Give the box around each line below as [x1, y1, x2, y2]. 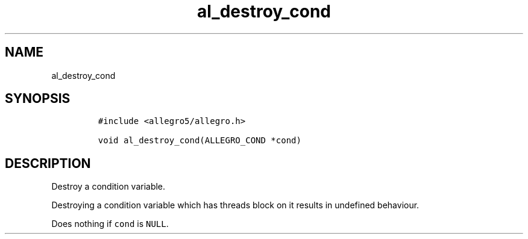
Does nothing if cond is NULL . [51, 219, 169, 229]
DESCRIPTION [5, 155, 91, 171]
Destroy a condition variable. [51, 181, 166, 192]
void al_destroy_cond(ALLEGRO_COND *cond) [98, 135, 301, 146]
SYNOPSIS [5, 91, 71, 107]
